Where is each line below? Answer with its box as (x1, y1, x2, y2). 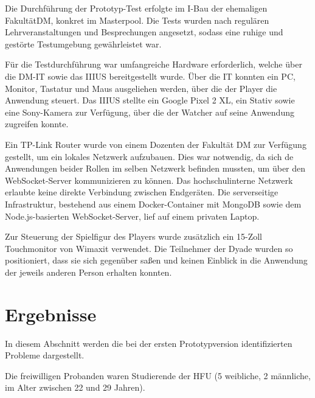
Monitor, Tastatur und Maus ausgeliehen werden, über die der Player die (5, 82, 277, 94)
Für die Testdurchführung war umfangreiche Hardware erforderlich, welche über (5, 58, 302, 71)
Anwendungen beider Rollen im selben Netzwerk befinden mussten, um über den (5, 162, 306, 175)
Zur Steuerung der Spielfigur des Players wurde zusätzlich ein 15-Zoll (5, 230, 263, 243)
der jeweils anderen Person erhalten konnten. (5, 265, 172, 278)
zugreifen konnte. (5, 117, 69, 130)
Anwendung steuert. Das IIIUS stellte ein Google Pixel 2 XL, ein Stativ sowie (5, 94, 295, 106)
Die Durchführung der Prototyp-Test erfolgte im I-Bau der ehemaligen (5, 2, 268, 14)
